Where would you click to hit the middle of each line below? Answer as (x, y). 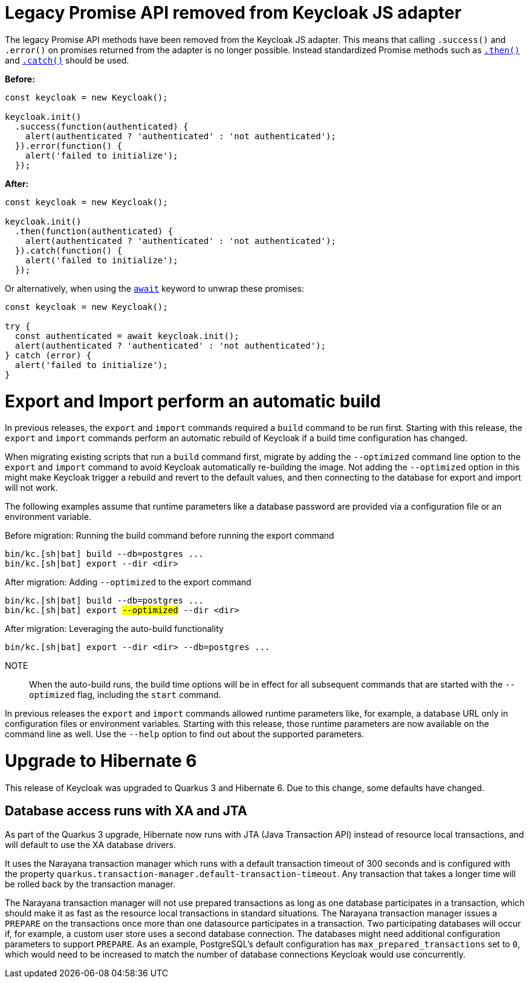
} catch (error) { (48, 355)
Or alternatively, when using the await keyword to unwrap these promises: (154, 288)
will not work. (31, 488)
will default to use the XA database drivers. (90, 844)
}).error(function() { (68, 146)
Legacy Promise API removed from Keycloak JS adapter (233, 13)
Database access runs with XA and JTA (126, 811)
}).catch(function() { (68, 250)
